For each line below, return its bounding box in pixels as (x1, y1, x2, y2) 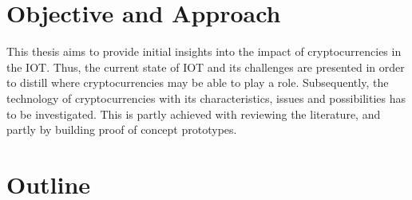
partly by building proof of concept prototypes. (6, 121, 237, 138)
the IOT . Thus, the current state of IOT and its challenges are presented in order (6, 58, 405, 75)
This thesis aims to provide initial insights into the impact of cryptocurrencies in (6, 43, 402, 60)
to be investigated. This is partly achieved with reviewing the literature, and (6, 105, 381, 122)
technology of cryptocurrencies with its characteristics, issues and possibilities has (6, 89, 406, 106)
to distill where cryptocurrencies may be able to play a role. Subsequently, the (6, 74, 389, 91)
